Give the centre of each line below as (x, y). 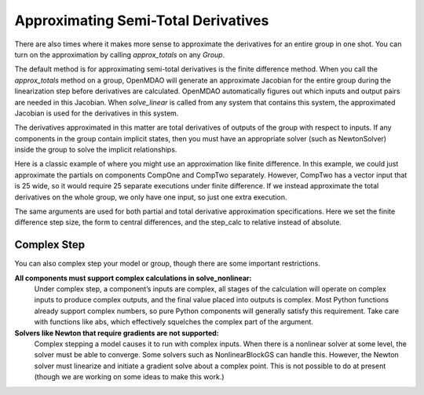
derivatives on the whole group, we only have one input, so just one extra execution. (151, 197)
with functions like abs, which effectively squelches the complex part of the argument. (174, 322)
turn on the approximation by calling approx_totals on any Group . (120, 54)
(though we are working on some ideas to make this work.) (129, 377)
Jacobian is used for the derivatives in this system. (97, 113)
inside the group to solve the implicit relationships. (96, 150)
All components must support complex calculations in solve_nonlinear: (133, 278)
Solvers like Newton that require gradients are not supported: (117, 333)
